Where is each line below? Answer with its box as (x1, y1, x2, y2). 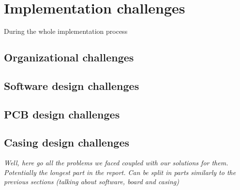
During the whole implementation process (4, 26, 128, 36)
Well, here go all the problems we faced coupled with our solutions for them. (4, 158, 228, 168)
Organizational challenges (4, 50, 134, 65)
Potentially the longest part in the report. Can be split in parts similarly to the (4, 167, 236, 177)
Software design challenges (4, 78, 139, 93)
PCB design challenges (4, 106, 120, 121)
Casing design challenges (4, 135, 129, 150)
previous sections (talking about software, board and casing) (4, 176, 179, 187)
